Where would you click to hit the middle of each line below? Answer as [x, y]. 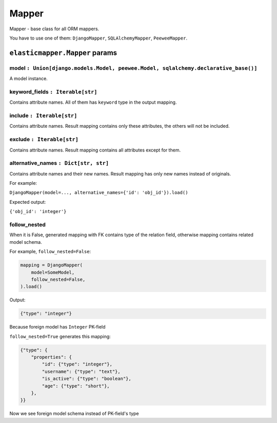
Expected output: [28, 202]
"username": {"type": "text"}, [81, 371]
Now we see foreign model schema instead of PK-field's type [74, 414]
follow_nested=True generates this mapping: [60, 336]
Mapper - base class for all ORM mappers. [54, 29]
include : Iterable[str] [43, 116]
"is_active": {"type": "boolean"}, [87, 379]
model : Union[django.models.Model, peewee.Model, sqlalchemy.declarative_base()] [133, 68]
